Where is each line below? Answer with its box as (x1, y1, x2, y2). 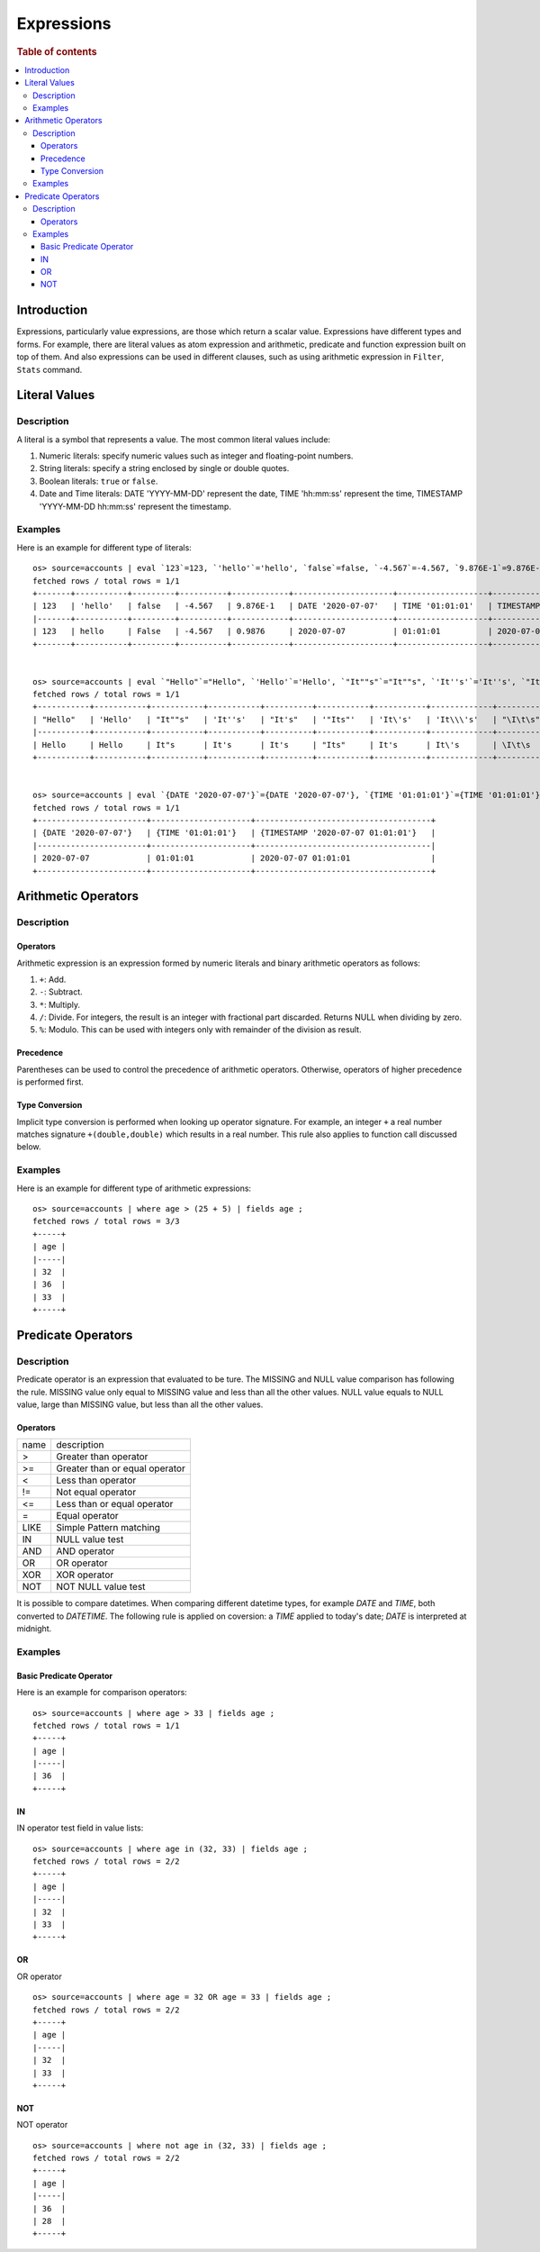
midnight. (16, 1623, 52, 1634)
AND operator (55, 1545, 115, 1557)
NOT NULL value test (55, 1581, 146, 1594)
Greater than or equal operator (55, 1462, 186, 1475)
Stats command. (16, 364, 83, 375)
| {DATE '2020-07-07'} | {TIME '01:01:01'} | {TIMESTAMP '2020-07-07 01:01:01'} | (32, 828, 436, 838)
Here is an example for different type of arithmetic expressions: (16, 1183, 252, 1194)
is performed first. (16, 1076, 85, 1087)
